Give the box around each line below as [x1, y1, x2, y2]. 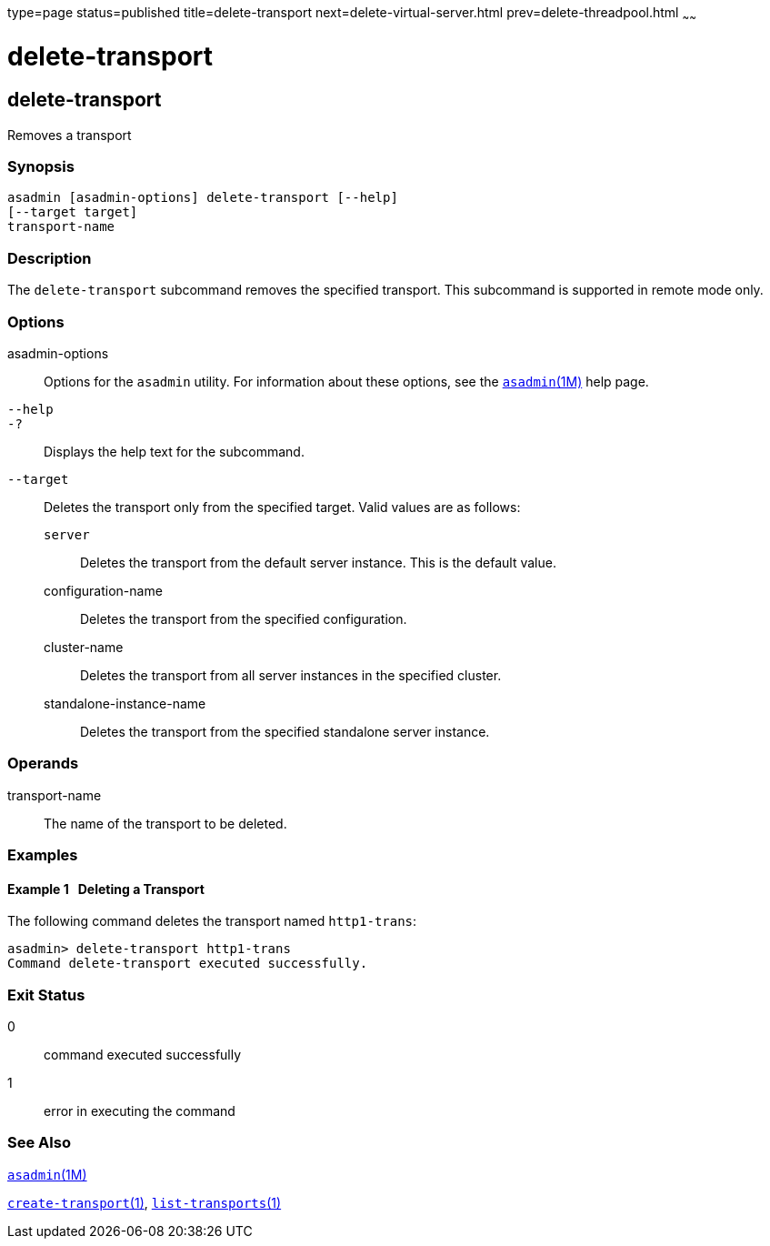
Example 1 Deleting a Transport [7, 880, 205, 897]
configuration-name [44, 582, 163, 598]
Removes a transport [7, 126, 132, 143]
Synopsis [7, 157, 75, 176]
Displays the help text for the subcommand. [44, 443, 305, 459]
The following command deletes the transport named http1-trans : [7, 913, 417, 929]
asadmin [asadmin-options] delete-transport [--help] [7, 190, 398, 206]
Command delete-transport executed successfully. [7, 956, 368, 971]
